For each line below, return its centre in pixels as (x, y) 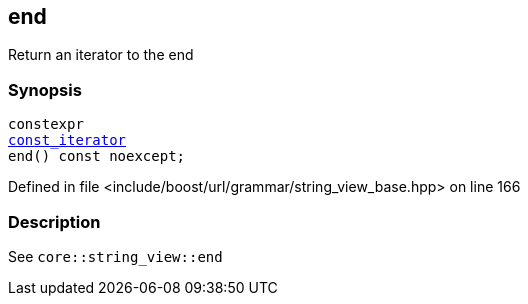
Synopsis (45, 89)
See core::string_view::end (115, 256)
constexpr (46, 124)
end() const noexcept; (97, 156)
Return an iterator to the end (101, 55)
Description (54, 221)
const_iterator (67, 140)
